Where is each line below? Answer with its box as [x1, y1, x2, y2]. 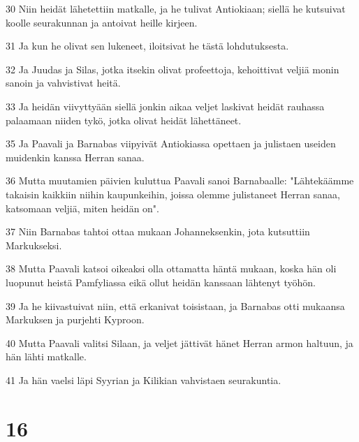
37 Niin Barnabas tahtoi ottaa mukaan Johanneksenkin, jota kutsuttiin [6, 224, 310, 239]
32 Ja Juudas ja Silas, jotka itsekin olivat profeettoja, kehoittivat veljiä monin [6, 61, 339, 76]
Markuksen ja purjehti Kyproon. [6, 312, 145, 327]
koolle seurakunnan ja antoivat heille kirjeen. [6, 15, 198, 29]
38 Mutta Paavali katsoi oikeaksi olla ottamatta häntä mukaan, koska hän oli [6, 261, 337, 276]
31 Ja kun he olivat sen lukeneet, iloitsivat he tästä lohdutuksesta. [6, 38, 289, 53]
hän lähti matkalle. [6, 349, 87, 364]
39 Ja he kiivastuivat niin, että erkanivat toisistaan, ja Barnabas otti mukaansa [6, 298, 345, 313]
